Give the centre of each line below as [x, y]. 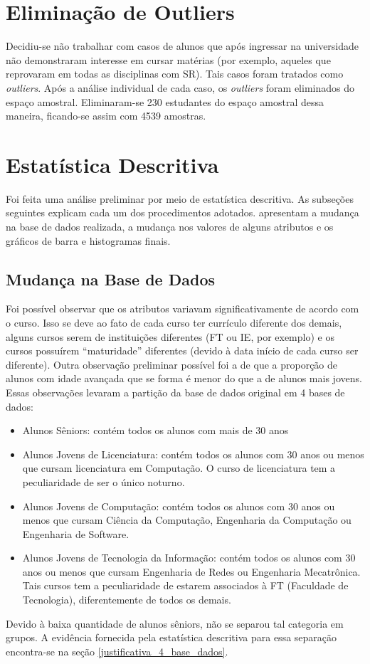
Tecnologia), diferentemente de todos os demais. [127, 600]
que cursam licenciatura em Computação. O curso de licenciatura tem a [179, 468]
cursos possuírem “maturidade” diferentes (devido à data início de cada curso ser [182, 351]
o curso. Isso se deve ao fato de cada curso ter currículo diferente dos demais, [174, 322]
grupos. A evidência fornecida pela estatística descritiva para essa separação [171, 637]
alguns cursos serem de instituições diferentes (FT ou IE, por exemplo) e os [170, 336]
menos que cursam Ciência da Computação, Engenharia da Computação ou [187, 520]
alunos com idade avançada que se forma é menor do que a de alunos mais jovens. [184, 378]
